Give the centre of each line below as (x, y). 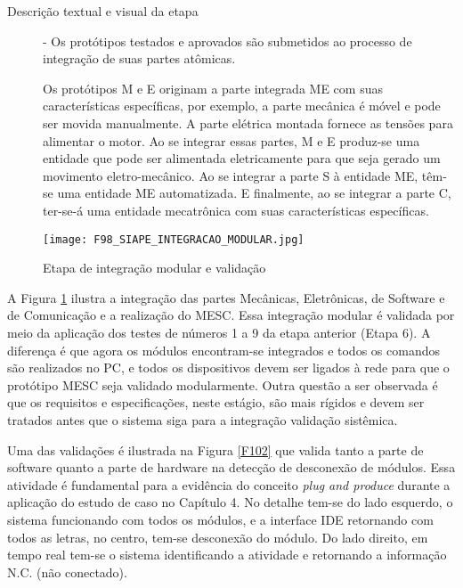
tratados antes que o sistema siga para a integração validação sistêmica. (203, 419)
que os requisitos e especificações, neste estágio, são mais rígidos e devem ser (216, 402)
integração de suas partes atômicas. (139, 58)
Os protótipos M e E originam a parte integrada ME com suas (213, 88)
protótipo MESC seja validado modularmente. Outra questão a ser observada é (223, 384)
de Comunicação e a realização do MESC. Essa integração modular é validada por (231, 315)
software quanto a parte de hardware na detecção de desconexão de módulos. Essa (231, 467)
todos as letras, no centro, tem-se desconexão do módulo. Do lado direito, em (218, 537)
